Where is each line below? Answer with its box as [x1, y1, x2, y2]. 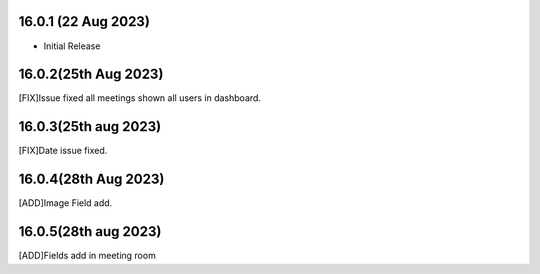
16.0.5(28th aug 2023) [18, 223, 162, 240]
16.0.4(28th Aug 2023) [18, 171, 165, 188]
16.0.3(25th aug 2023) [18, 118, 162, 135]
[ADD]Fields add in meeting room [18, 250, 157, 262]
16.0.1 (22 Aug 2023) [18, 13, 150, 30]
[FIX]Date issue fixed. [18, 145, 108, 157]
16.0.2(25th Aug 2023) [18, 66, 164, 83]
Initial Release [43, 40, 101, 52]
